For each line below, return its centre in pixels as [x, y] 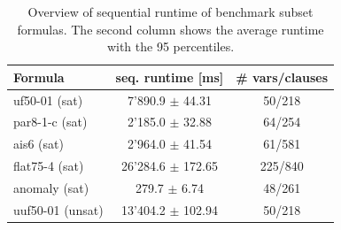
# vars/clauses [282, 77]
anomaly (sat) [51, 188]
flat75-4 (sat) [49, 166]
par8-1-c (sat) [50, 122]
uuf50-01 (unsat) [58, 209]
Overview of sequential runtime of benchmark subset [170, 11]
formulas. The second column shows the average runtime [170, 29]
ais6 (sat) [39, 144]
